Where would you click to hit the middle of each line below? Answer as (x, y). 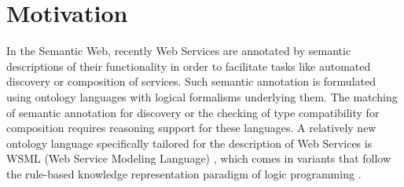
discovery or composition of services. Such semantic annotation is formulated (191, 81)
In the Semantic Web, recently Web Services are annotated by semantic (179, 51)
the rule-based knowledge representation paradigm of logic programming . (184, 173)
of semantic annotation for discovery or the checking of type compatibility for (193, 112)
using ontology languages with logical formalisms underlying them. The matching (202, 96)
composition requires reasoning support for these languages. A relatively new (191, 128)
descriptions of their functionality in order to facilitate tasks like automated (189, 66)
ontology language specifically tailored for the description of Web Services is (189, 143)
